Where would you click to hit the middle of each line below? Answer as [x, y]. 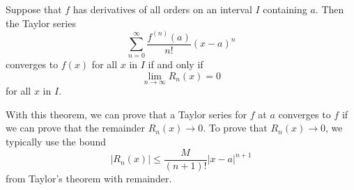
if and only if [176, 64]
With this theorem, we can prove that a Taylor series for [126, 114]
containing [285, 9]
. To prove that [235, 128]
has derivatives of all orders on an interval [162, 9]
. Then [330, 9]
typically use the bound [56, 142]
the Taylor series [41, 23]
